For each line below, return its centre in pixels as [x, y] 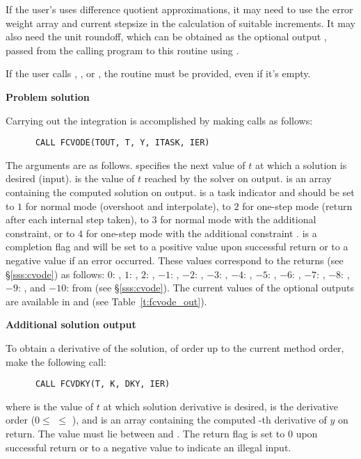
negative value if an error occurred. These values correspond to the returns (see [175, 260]
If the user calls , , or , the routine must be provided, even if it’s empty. [158, 73]
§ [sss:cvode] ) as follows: [55, 274]
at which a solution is [301, 164]
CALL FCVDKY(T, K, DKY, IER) [103, 384]
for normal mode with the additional [238, 219]
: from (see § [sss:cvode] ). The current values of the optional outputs [210, 288]
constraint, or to [40, 233]
